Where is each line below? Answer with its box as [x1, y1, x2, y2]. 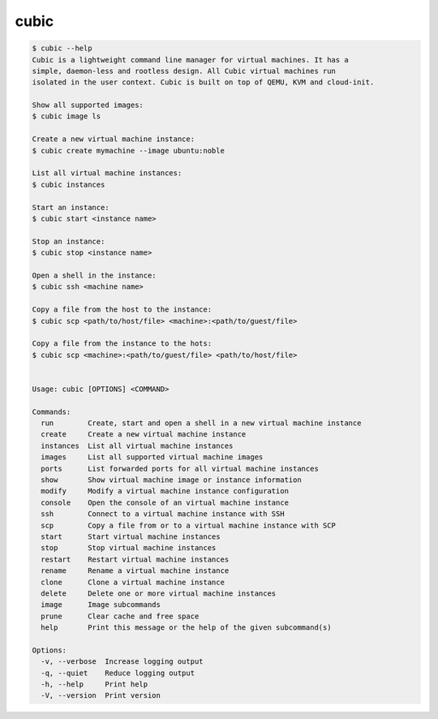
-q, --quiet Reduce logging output [41, 668, 195, 678]
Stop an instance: [32, 236, 105, 246]
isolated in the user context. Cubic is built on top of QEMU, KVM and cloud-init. [32, 78, 375, 87]
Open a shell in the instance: [32, 270, 157, 280]
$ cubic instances [32, 179, 105, 189]
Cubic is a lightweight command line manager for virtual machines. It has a [32, 55, 349, 64]
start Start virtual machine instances [41, 532, 221, 541]
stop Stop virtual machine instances [41, 544, 217, 553]
